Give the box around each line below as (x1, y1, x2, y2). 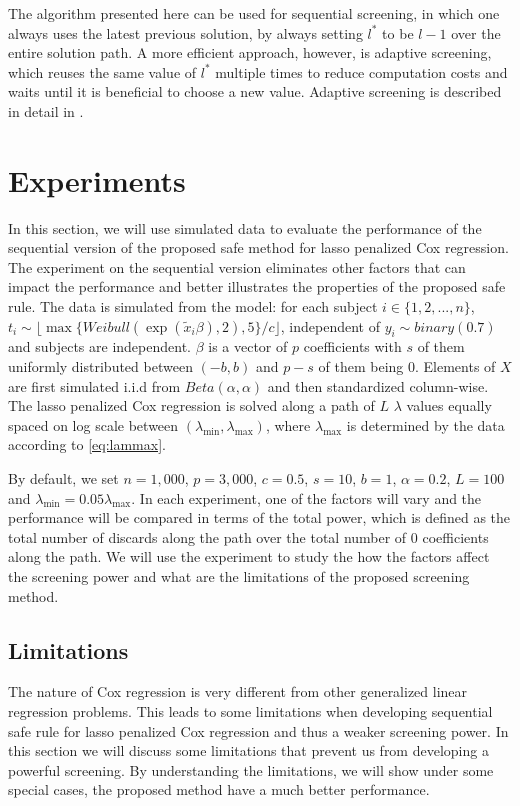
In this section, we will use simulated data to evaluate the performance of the (8, 217, 482, 238)
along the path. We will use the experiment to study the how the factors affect (8, 546, 490, 567)
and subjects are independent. (8, 336, 191, 357)
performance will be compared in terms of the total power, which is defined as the (8, 507, 511, 528)
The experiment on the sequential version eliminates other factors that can (8, 256, 466, 277)
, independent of (280, 315, 381, 336)
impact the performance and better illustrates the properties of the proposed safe (8, 276, 506, 297)
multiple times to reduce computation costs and (215, 61, 508, 82)
